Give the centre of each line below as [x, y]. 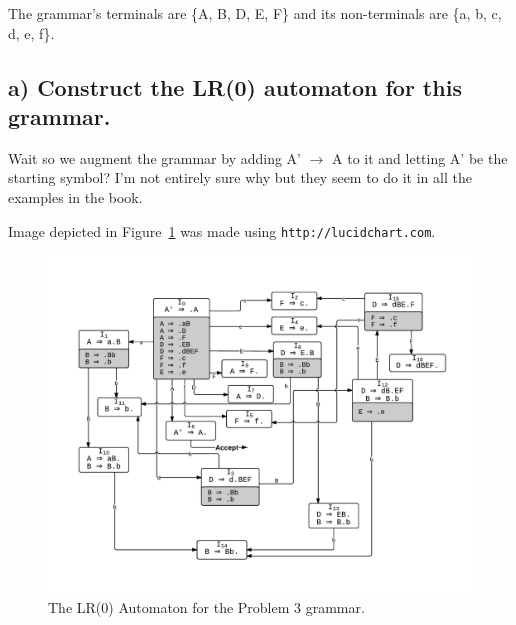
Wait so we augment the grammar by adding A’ [154, 157]
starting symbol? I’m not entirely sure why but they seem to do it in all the [240, 177]
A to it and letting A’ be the [420, 157]
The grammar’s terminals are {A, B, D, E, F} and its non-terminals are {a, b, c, [255, 13]
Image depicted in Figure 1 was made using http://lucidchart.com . [222, 230]
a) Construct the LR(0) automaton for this [235, 86]
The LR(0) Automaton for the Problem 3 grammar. [206, 606]
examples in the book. [75, 196]
